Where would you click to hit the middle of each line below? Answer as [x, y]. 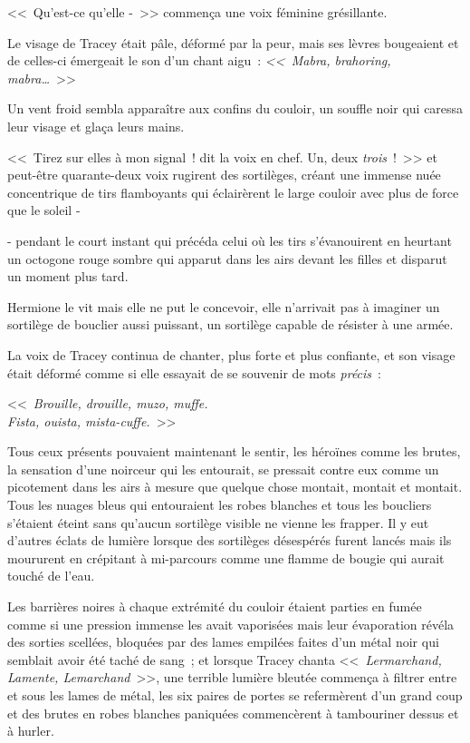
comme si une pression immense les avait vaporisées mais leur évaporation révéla [231, 624]
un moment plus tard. [68, 276]
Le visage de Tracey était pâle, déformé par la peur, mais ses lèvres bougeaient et [233, 42]
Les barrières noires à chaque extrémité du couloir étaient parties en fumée [215, 606]
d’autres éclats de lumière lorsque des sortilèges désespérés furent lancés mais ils [230, 540]
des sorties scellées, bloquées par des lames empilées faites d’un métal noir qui [223, 642]
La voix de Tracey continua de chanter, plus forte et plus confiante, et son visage [231, 354]
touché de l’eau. [51, 576]
